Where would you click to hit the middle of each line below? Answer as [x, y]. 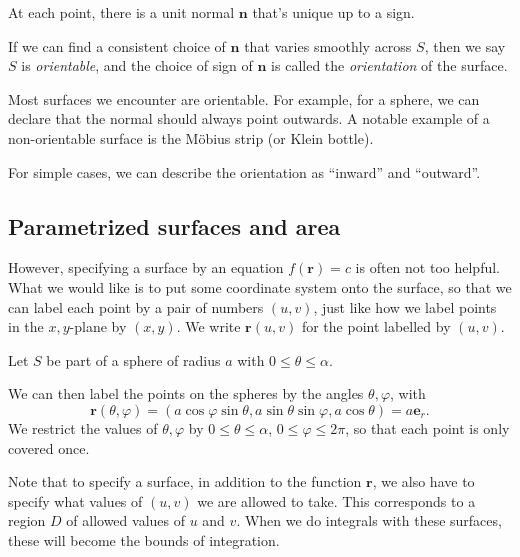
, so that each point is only [427, 427]
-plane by [98, 326]
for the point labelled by [376, 326]
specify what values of [75, 500]
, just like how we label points [405, 306]
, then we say [465, 45]
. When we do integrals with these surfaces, [369, 520]
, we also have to [423, 481]
